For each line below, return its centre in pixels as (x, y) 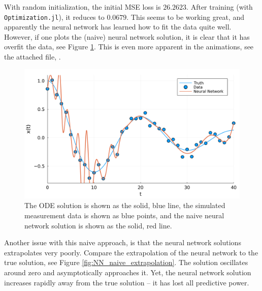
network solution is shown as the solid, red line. (98, 225)
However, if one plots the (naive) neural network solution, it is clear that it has (127, 36)
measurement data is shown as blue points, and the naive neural (124, 215)
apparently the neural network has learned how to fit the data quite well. (118, 27)
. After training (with (220, 7)
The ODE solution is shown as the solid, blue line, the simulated (125, 205)
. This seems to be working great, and (185, 17)
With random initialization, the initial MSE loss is (83, 7)
